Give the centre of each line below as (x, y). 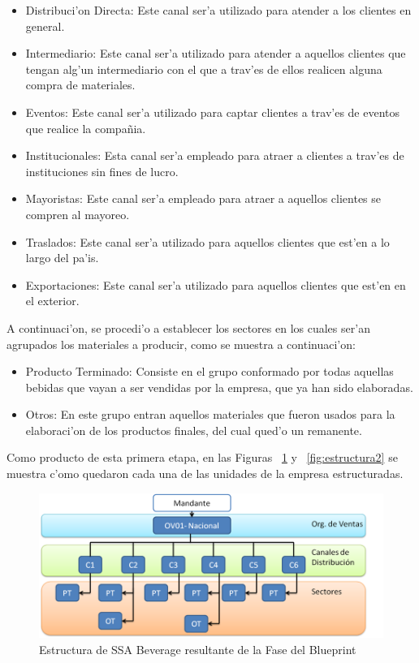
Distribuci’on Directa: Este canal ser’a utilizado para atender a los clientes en (218, 10)
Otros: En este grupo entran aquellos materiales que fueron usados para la (210, 414)
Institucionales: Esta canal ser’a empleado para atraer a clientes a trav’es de (215, 155)
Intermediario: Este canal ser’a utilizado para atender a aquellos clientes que (216, 53)
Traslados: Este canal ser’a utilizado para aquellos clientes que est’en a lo (207, 241)
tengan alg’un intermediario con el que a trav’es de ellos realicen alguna (204, 69)
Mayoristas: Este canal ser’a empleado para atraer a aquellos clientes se (203, 198)
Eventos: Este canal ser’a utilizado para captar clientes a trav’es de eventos (213, 112)
